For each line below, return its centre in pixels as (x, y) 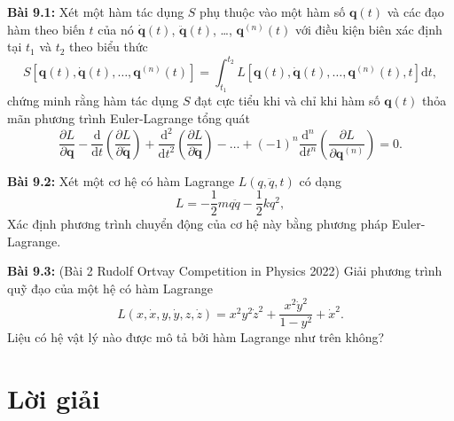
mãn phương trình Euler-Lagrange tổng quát (129, 118)
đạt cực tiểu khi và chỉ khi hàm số (287, 101)
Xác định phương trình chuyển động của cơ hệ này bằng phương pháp (198, 224)
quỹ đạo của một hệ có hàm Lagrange (110, 288)
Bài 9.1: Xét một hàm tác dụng (96, 12)
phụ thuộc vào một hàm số (273, 12)
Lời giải (54, 398)
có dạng (320, 180)
